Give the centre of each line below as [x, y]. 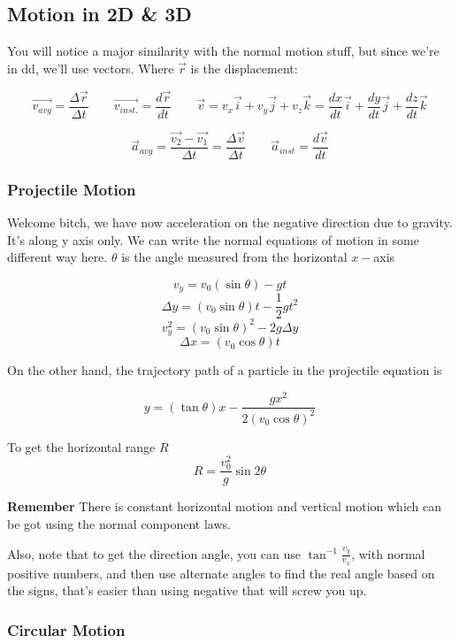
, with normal [388, 553]
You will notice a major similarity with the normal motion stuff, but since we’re [223, 51]
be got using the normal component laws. [119, 523]
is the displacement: [244, 68]
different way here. [57, 257]
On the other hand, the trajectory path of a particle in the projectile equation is [225, 370]
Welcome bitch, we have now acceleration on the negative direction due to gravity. [230, 222]
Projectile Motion [72, 189]
